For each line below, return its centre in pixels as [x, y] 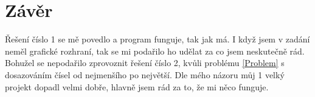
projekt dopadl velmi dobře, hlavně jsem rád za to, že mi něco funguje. [137, 86]
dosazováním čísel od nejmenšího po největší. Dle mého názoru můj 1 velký [145, 74]
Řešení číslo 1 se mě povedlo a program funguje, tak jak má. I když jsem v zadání [157, 39]
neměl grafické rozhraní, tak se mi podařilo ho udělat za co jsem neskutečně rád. [155, 51]
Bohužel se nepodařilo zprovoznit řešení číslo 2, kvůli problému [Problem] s [145, 63]
